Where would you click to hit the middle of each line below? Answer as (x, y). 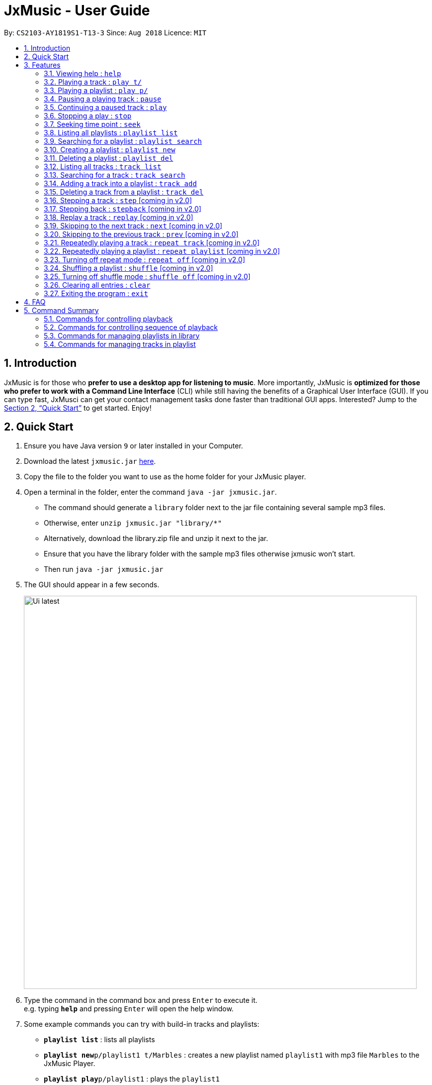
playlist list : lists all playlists (99, 1040)
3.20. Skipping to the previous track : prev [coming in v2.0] (141, 234)
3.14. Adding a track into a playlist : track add (120, 183)
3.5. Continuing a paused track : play (105, 107)
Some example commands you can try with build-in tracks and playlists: (142, 1024)
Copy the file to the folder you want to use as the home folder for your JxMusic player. (165, 477)
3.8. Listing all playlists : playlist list (111, 132)
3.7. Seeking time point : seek (92, 124)
